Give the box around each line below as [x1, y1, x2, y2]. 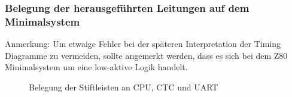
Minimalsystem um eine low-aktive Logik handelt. [5, 61, 188, 73]
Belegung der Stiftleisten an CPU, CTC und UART [29, 80, 218, 93]
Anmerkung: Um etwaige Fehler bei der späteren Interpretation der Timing [5, 37, 281, 50]
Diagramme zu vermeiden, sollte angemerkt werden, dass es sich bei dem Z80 [5, 49, 288, 61]
